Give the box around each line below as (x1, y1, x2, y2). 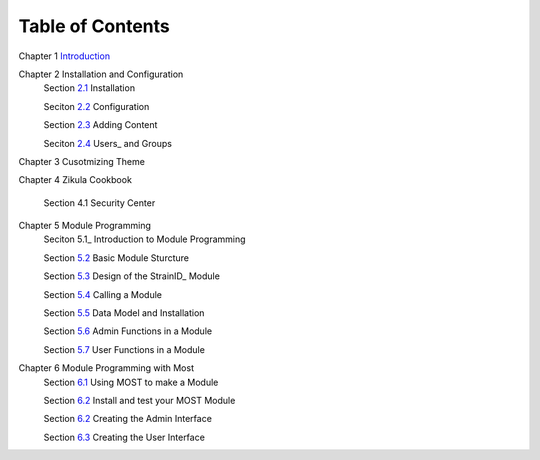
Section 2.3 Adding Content (43, 119, 158, 131)
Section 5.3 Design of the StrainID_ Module (43, 270, 220, 282)
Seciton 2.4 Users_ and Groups (43, 137, 172, 149)
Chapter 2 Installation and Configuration (18, 68, 184, 80)
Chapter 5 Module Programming (18, 220, 152, 232)
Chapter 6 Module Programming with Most (18, 362, 195, 374)
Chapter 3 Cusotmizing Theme (18, 155, 145, 167)
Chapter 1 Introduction (18, 50, 110, 62)
